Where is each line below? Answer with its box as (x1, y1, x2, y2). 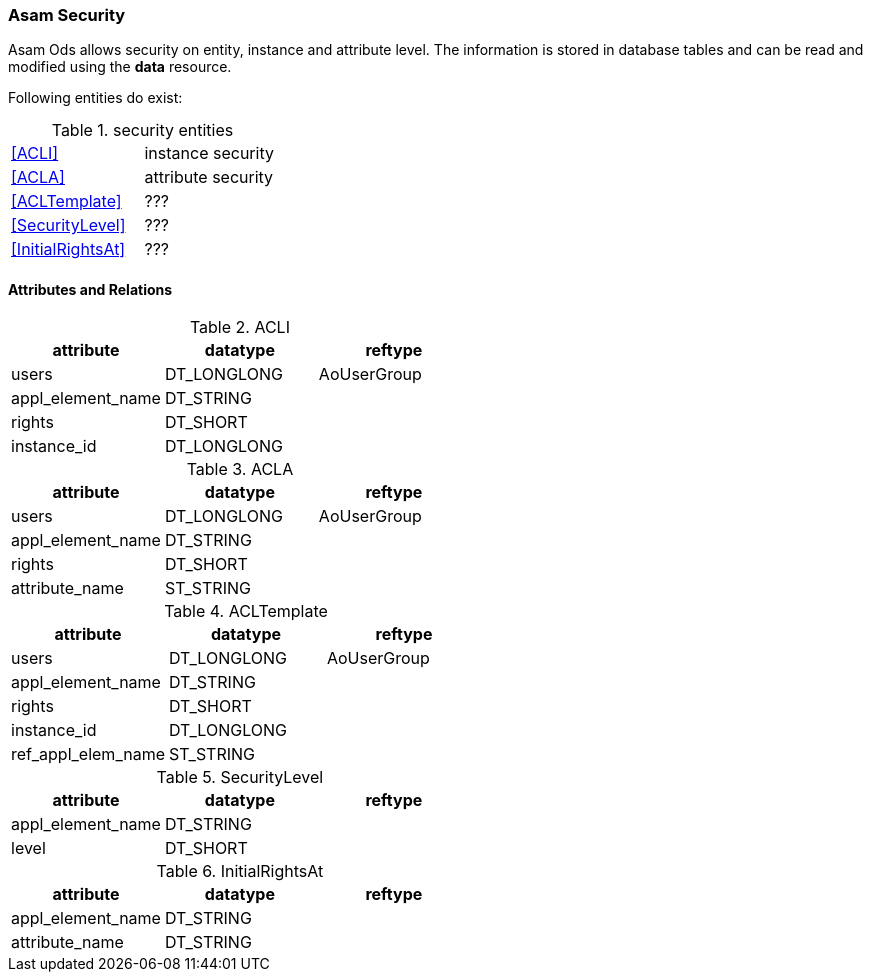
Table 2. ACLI (189, 316, 290, 337)
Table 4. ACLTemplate (164, 600, 328, 621)
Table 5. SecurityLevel (156, 766, 324, 787)
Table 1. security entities (51, 120, 234, 141)
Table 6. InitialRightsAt (156, 860, 324, 881)
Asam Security (8, 5, 126, 25)
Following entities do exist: (8, 89, 183, 107)
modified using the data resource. (8, 58, 232, 76)
